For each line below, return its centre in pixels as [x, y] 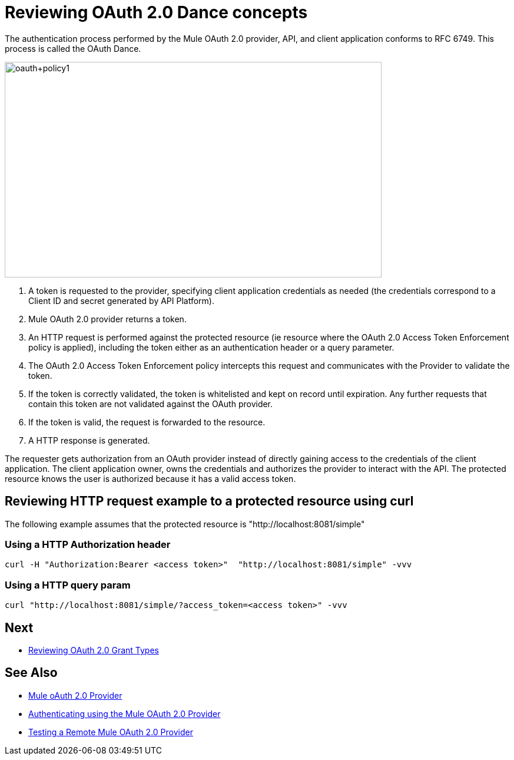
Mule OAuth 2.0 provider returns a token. [107, 319]
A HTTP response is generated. [89, 440]
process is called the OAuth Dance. [73, 48]
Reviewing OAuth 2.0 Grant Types [94, 650]
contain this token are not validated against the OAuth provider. [151, 404]
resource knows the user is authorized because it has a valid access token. [150, 478]
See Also [31, 673]
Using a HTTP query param [68, 585]
